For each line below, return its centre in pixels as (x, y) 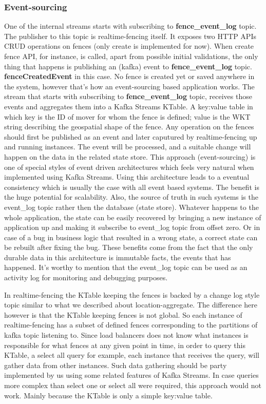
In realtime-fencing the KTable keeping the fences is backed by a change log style (132, 294)
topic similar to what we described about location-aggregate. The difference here (131, 305)
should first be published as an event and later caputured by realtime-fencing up (131, 136)
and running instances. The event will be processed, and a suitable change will (128, 147)
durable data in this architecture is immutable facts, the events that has (118, 257)
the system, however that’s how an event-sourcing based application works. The (129, 86)
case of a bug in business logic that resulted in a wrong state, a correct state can (131, 237)
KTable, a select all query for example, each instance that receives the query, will (132, 355)
